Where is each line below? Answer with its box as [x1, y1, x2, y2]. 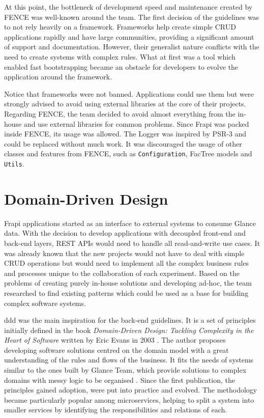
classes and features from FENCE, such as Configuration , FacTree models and [4, 148, 252, 159]
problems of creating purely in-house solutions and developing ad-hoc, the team [4, 277, 252, 288]
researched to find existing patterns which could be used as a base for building [4, 287, 249, 298]
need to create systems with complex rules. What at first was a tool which [4, 51, 236, 62]
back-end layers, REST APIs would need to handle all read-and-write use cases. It [4, 237, 260, 248]
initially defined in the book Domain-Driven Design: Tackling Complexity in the [4, 324, 254, 335]
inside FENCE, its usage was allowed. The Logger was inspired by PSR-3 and [4, 128, 247, 139]
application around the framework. [4, 71, 112, 82]
